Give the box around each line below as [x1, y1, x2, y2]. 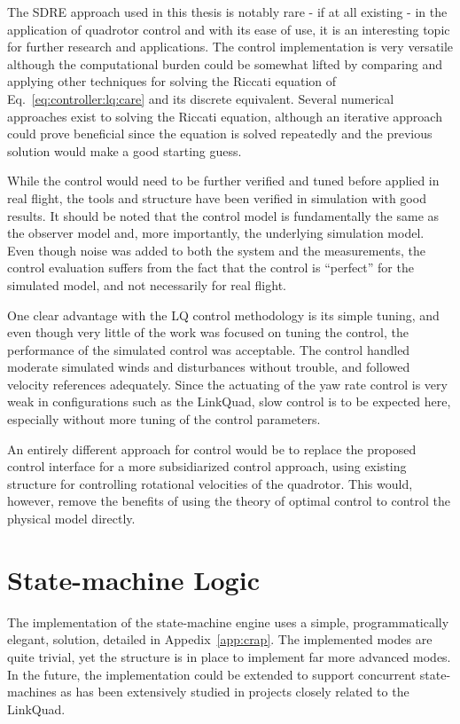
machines [7, 682, 57, 701]
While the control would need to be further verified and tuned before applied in [7, 171, 440, 190]
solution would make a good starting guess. [7, 141, 242, 160]
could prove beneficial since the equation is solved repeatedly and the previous [7, 124, 433, 143]
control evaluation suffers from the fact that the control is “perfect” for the [7, 258, 414, 277]
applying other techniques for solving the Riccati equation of [7, 72, 337, 90]
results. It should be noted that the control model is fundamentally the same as [7, 206, 440, 224]
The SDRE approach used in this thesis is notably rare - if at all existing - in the [7, 3, 448, 20]
